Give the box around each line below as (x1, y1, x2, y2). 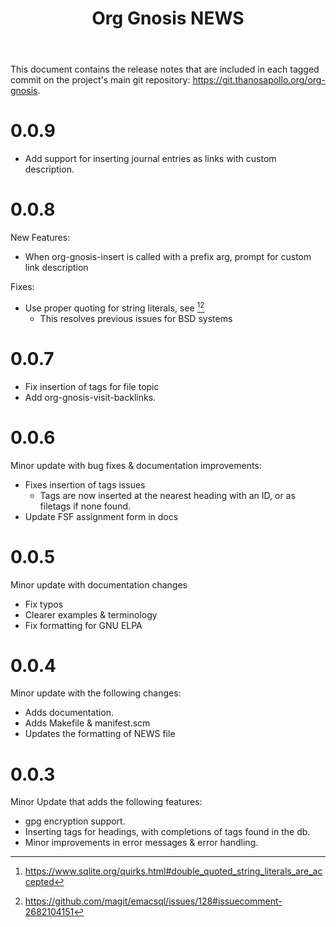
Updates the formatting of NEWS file (24, 728, 176, 740)
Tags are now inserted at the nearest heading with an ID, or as (39, 489, 296, 501)
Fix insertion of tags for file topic (24, 380, 160, 392)
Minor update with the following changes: (10, 687, 182, 699)
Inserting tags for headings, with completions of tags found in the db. (24, 826, 311, 838)
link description (24, 262, 89, 274)
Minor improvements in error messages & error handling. (24, 837, 259, 849)
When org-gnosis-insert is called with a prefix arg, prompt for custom (24, 251, 312, 263)
